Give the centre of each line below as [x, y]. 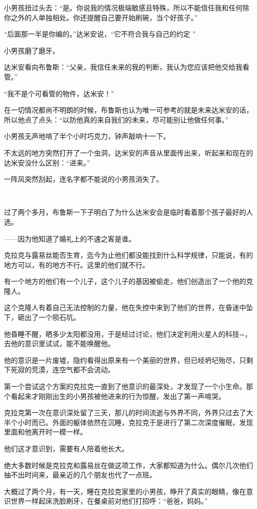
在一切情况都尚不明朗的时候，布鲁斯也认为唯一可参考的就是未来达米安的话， [128, 110]
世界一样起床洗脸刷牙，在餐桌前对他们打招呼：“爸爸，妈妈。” [109, 501]
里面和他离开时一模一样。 [45, 432]
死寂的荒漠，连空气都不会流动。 [63, 370]
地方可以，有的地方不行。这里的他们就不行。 [77, 264]
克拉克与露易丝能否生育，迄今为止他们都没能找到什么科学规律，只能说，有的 [128, 255]
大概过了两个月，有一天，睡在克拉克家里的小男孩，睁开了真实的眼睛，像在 [125, 491]
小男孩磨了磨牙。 [32, 50]
